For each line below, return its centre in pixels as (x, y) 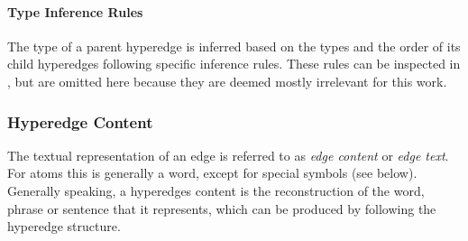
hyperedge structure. (64, 226)
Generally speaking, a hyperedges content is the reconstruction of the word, (216, 190)
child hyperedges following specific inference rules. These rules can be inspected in (234, 64)
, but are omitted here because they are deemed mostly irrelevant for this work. (227, 81)
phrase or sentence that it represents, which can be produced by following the (222, 208)
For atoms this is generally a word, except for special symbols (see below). (212, 173)
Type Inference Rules (75, 11)
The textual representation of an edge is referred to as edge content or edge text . (228, 155)
